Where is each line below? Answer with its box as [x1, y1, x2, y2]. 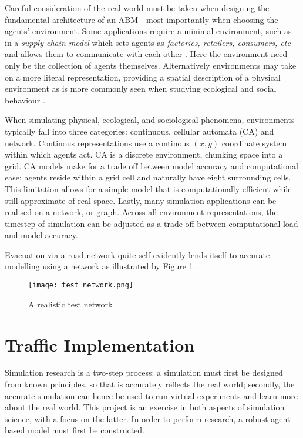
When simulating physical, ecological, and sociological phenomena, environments [5, 113, 295, 126]
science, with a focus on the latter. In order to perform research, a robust [5, 412, 268, 424]
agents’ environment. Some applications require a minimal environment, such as [5, 25, 292, 37]
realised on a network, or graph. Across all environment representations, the [5, 206, 278, 218]
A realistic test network [28, 297, 113, 310]
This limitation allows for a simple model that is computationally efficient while [5, 182, 292, 195]
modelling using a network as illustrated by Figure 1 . [5, 260, 196, 272]
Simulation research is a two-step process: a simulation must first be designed [5, 366, 283, 379]
